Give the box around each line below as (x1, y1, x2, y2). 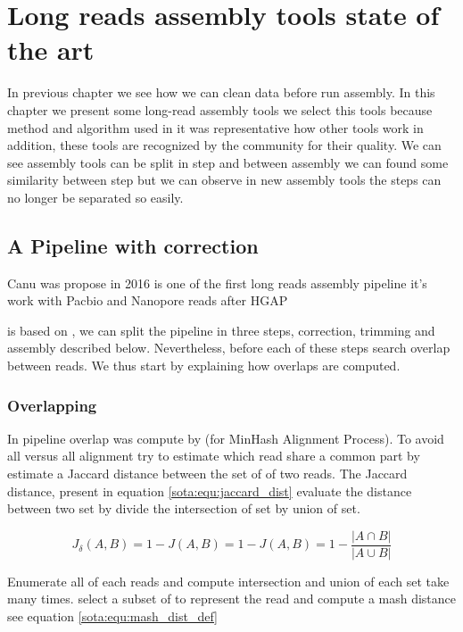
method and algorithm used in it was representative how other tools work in (7, 118, 424, 137)
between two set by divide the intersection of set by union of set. (7, 499, 360, 518)
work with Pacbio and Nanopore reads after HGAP (7, 291, 288, 310)
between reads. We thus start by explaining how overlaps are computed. (7, 356, 401, 375)
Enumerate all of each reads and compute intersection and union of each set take (7, 571, 450, 590)
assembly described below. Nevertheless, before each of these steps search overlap (7, 338, 451, 357)
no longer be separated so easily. (7, 187, 184, 206)
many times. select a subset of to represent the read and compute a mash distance (7, 589, 457, 608)
